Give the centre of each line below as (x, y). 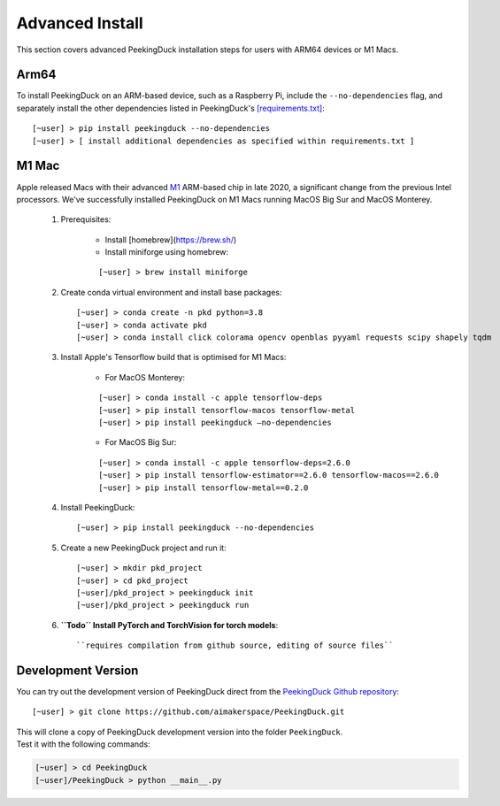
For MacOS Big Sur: (141, 442)
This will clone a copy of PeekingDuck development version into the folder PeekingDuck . (180, 732)
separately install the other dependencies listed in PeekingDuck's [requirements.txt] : (170, 108)
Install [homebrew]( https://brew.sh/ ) (171, 240)
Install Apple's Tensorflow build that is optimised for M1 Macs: (173, 357)
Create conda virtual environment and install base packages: (171, 292)
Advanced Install (80, 23)
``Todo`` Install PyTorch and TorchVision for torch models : (169, 625)
